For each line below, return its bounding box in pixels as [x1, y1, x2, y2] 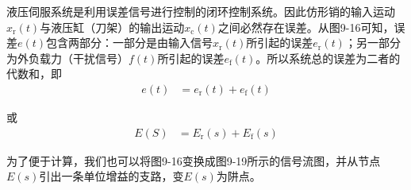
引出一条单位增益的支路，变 [39, 168, 184, 184]
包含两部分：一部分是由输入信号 [46, 34, 213, 51]
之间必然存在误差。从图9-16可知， [217, 18, 394, 35]
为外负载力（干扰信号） [6, 49, 129, 66]
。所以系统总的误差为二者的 [255, 49, 401, 66]
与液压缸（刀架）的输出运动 [40, 18, 185, 35]
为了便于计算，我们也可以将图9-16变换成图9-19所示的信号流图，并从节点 [6, 152, 381, 169]
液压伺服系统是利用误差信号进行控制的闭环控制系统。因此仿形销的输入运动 [6, 3, 395, 19]
